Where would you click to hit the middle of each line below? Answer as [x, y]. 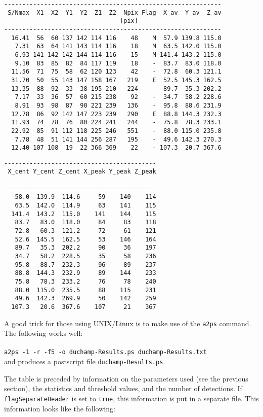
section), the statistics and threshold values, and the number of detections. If [123, 388]
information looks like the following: [60, 408]
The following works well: [43, 333]
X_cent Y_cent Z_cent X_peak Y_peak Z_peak [82, 172]
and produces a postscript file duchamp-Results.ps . [85, 361]
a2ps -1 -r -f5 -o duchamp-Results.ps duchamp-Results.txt [105, 352]
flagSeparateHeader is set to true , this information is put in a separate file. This [131, 398]
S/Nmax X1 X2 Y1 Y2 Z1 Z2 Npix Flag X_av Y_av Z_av [115, 12]
